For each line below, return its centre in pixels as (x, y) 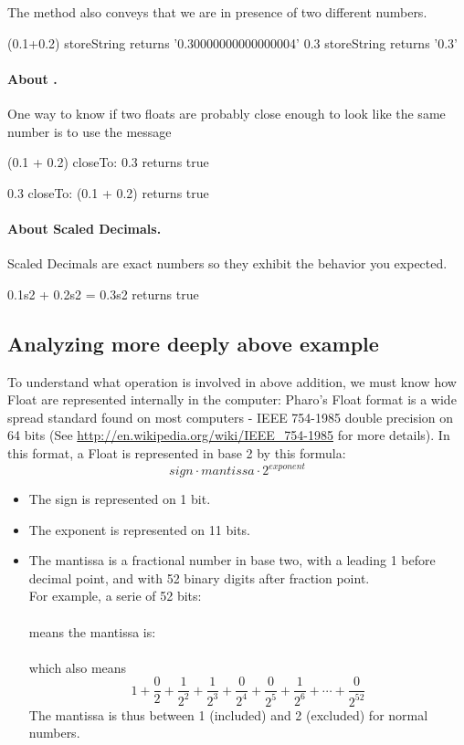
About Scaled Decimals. (84, 228)
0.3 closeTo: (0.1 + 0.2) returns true (108, 192)
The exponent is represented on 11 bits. (139, 529)
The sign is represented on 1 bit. (120, 499)
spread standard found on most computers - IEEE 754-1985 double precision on (231, 417)
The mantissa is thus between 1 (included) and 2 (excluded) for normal (228, 714)
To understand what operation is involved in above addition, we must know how (232, 381)
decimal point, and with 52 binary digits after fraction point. (199, 577)
